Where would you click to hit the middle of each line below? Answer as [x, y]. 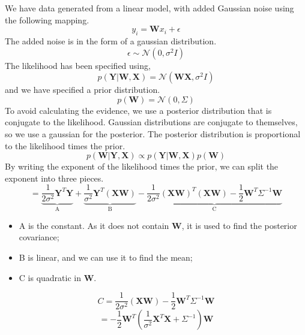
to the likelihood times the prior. [65, 145]
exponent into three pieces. [54, 178]
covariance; [39, 237]
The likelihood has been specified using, [78, 65]
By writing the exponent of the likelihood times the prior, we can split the [142, 166]
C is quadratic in [50, 277]
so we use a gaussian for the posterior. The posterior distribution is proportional [153, 133]
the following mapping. [47, 19]
